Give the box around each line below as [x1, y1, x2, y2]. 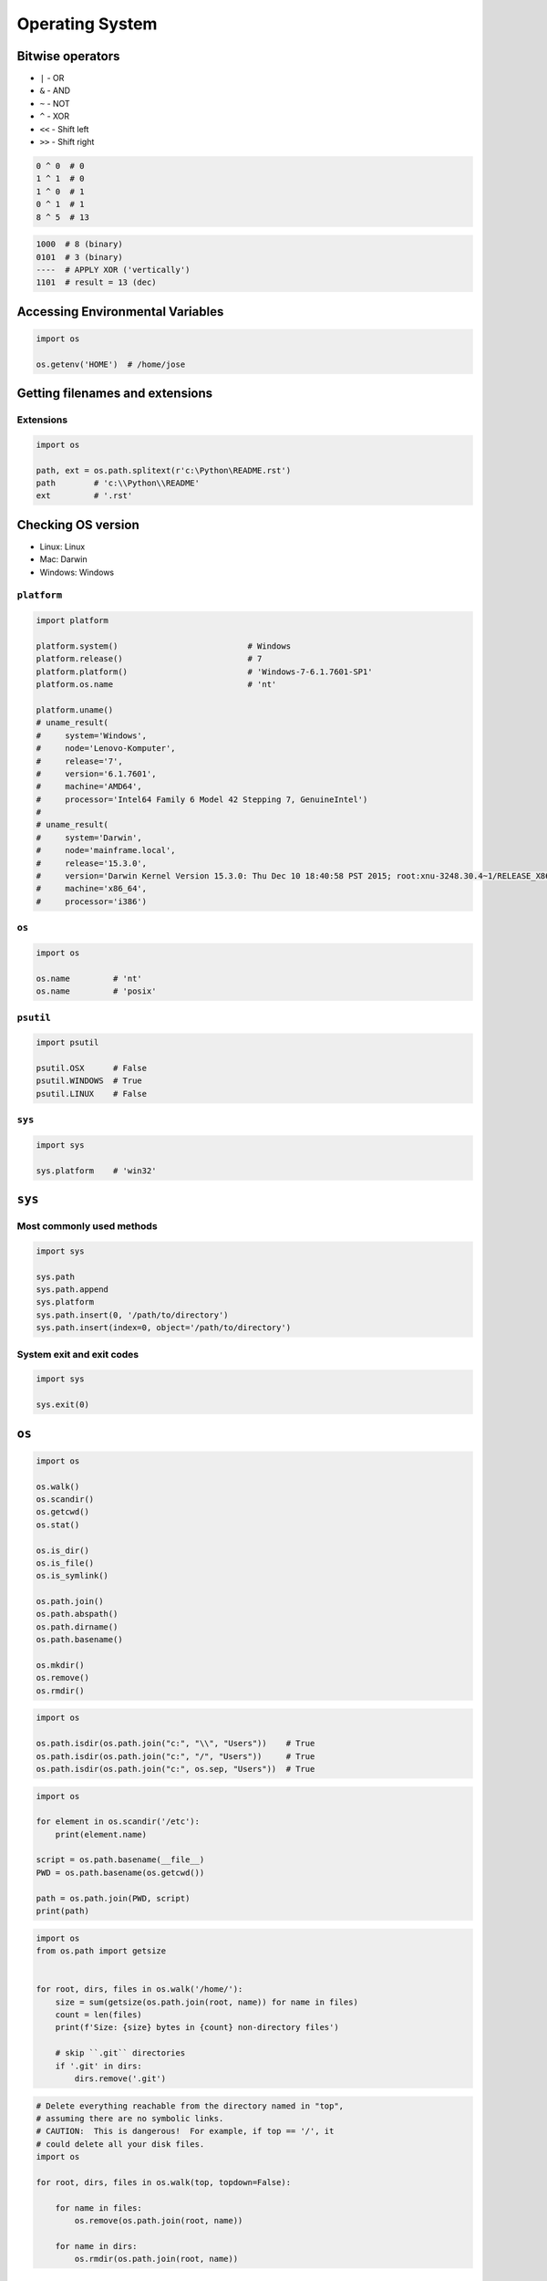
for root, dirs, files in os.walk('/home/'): [36, 1984, 243, 1995]
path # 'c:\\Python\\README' [36, 478, 201, 488]
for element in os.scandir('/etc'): [36, 1817, 201, 1827]
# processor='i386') [36, 896, 148, 907]
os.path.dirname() [36, 1621, 119, 1632]
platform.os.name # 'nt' [36, 680, 277, 690]
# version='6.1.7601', [36, 768, 157, 779]
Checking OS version [16, 516, 140, 533]
